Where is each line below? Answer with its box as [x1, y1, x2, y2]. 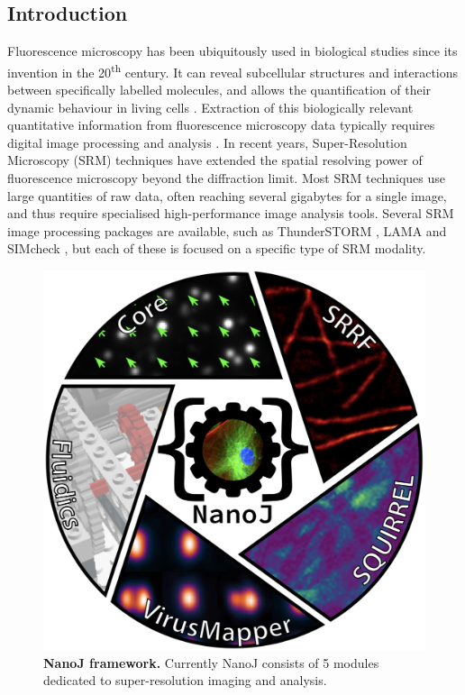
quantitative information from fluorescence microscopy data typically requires [7, 115, 435, 134]
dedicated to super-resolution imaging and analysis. [43, 671, 327, 690]
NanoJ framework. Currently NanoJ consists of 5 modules [43, 653, 379, 672]
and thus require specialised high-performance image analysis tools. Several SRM [7, 204, 454, 223]
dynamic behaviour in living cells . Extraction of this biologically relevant [7, 97, 414, 116]
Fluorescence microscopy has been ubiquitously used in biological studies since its [7, 41, 458, 60]
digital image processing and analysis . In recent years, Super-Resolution [7, 133, 407, 151]
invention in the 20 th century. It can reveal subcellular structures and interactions [7, 59, 459, 81]
